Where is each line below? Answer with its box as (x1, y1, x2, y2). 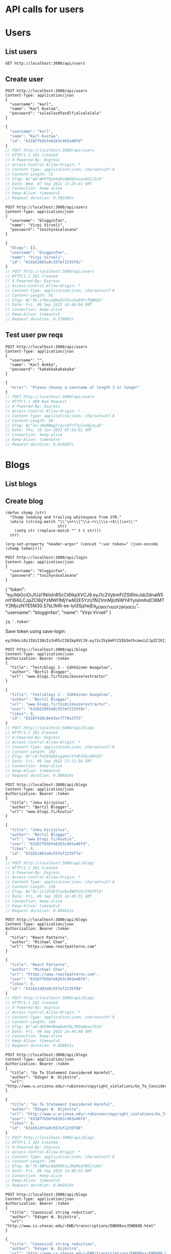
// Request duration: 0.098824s (5, 773, 74, 778)
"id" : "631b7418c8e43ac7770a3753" (10, 716, 83, 721)
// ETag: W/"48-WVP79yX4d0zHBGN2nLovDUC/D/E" (5, 176, 103, 182)
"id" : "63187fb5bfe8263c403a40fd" (10, 138, 83, 144)
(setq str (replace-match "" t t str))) (14, 528, 101, 533)
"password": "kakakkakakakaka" (10, 367, 76, 372)
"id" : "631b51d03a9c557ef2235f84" (10, 986, 83, 991)
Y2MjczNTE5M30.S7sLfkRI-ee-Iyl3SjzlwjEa (5, 602, 96, 609)
